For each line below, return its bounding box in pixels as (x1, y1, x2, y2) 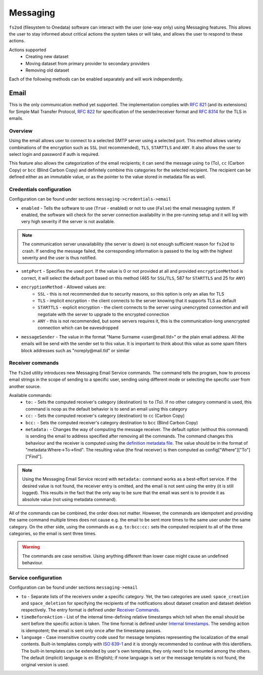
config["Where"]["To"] (205, 447, 251, 453)
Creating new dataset (25, 54, 69, 59)
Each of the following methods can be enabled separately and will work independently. (9, 76, 184, 82)
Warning (22, 544, 40, 550)
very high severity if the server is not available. (21, 219, 115, 225)
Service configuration (9, 574, 62, 581)
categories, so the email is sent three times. (9, 530, 97, 536)
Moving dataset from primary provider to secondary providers (25, 60, 150, 66)
